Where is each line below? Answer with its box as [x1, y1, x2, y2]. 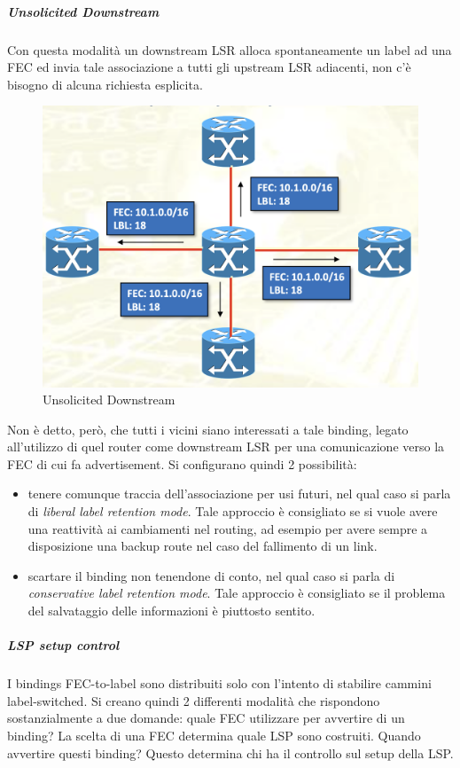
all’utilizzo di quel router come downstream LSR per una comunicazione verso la [7, 437, 445, 456]
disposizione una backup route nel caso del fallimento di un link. [27, 537, 378, 555]
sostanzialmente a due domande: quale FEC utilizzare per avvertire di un [7, 709, 405, 727]
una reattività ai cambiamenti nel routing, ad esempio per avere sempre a [27, 519, 428, 537]
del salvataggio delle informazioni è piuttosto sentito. [27, 601, 316, 620]
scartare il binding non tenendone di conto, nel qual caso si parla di [27, 566, 395, 584]
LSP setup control [7, 636, 120, 654]
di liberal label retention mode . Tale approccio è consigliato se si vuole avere [27, 502, 438, 521]
